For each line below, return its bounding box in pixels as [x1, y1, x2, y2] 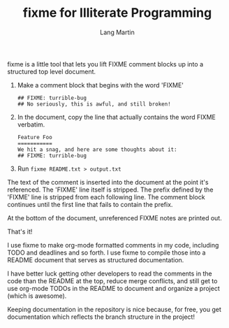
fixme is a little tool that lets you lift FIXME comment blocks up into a [7, 59, 204, 68]
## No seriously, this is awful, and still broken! [17, 100, 171, 108]
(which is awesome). [7, 292, 67, 300]
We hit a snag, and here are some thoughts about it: [17, 145, 177, 153]
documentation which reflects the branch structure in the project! [7, 313, 195, 321]
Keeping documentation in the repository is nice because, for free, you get [7, 305, 222, 313]
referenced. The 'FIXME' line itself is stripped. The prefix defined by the [7, 185, 214, 194]
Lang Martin [100, 28, 135, 36]
